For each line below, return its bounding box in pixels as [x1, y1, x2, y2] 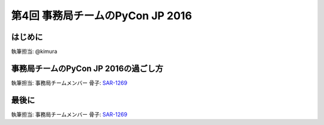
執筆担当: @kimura [11, 48, 58, 55]
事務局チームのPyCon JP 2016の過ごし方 [11, 63, 164, 73]
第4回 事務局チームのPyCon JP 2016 [11, 9, 192, 22]
